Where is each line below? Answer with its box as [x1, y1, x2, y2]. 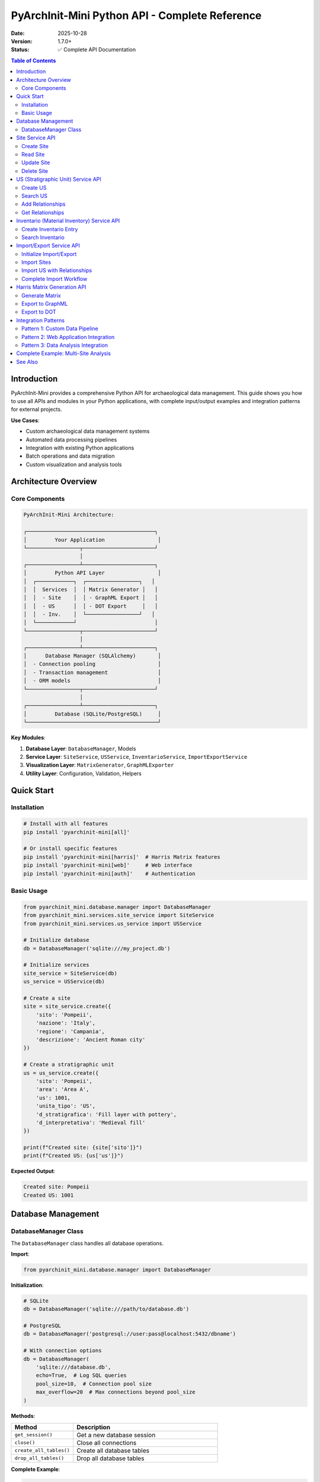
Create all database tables [76, 1446, 150, 1455]
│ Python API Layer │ [23, 570, 161, 576]
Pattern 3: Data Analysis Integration [21, 341, 108, 349]
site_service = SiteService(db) [23, 970, 118, 976]
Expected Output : [11, 1168, 56, 1175]
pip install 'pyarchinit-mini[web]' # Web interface [23, 862, 193, 868]
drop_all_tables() [14, 1455, 65, 1461]
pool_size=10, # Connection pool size [36, 1380, 152, 1387]
